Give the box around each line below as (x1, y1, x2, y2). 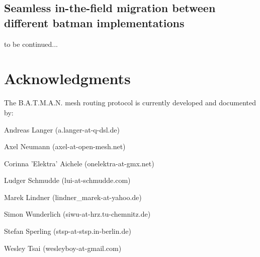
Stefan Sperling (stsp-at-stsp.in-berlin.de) (4, 226, 131, 236)
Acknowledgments (4, 68, 131, 89)
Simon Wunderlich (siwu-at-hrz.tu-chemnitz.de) (4, 209, 151, 219)
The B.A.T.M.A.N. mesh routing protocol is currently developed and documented (4, 97, 256, 108)
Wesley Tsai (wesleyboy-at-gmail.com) (4, 242, 122, 253)
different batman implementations (4, 15, 185, 30)
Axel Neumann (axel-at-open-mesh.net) (4, 141, 126, 152)
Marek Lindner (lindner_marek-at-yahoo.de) (4, 191, 142, 202)
